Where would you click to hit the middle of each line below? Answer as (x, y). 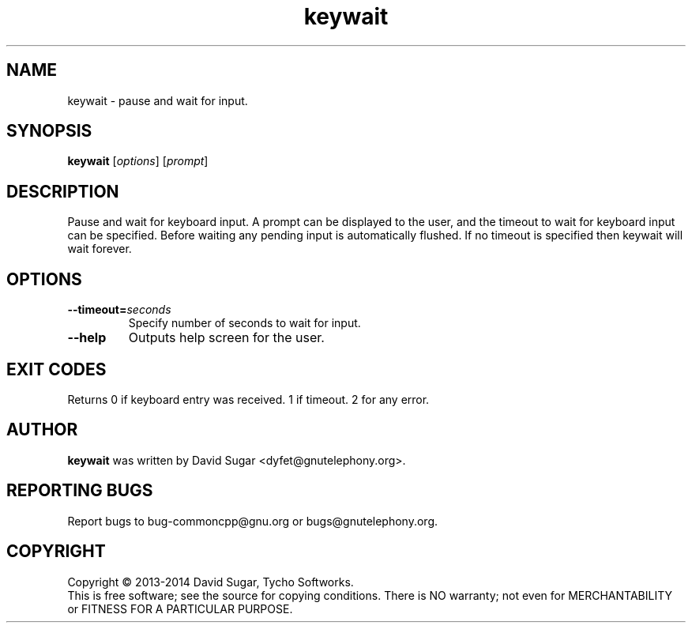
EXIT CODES (56, 369)
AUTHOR (42, 430)
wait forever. (100, 249)
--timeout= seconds (119, 310)
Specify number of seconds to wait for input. (244, 323)
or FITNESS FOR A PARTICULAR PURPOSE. (180, 608)
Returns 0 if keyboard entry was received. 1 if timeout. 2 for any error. (248, 399)
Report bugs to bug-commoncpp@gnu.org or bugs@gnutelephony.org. (253, 521)
